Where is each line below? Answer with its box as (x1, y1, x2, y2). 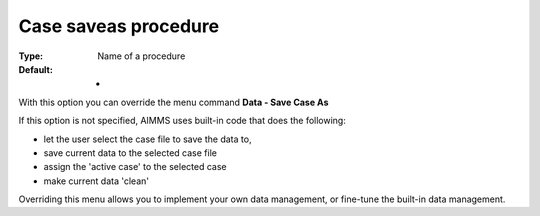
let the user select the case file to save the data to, (43, 133, 252, 145)
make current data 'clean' (43, 175, 150, 187)
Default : (18, 63, 54, 75)
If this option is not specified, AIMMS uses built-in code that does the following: (18, 115, 347, 127)
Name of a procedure (97, 50, 186, 62)
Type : (18, 50, 44, 62)
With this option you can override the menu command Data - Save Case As (18, 96, 329, 108)
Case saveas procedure (18, 15, 220, 37)
